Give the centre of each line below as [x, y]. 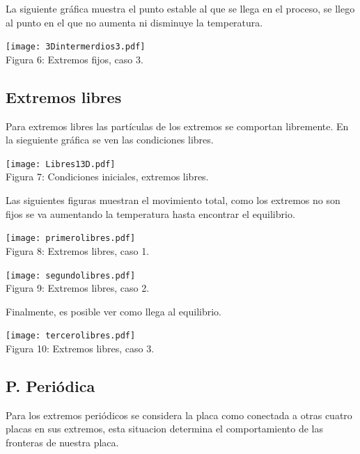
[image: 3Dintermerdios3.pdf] [76, 47]
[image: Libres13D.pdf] [61, 164]
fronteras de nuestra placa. [62, 442]
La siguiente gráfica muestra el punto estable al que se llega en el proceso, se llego [180, 8]
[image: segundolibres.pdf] [71, 275]
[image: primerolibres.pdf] [71, 238]
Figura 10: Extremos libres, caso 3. [80, 349]
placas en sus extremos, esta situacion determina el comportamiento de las [164, 429]
